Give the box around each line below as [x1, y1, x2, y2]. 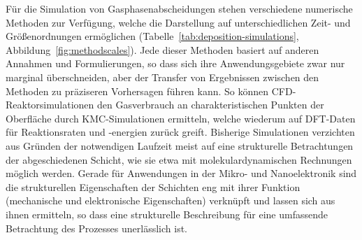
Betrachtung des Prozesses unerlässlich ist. [6, 220, 188, 235]
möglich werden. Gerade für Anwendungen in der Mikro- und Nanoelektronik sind [6, 166, 357, 181]
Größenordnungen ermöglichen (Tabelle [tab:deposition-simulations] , [6, 29, 299, 43]
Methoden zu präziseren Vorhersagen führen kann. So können [6, 83, 269, 98]
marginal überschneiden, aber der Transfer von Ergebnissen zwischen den [6, 69, 319, 84]
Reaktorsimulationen [6, 97, 94, 112]
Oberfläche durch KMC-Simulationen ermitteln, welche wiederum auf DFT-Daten [6, 111, 356, 125]
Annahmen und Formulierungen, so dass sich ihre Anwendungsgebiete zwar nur [6, 56, 345, 71]
